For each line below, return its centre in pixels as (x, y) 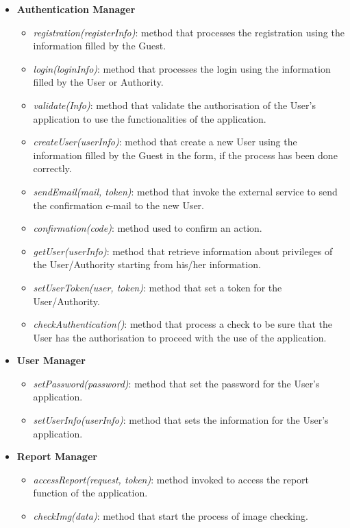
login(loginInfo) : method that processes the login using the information (182, 68)
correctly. (52, 168)
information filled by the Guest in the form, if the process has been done (185, 155)
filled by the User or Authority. (98, 82)
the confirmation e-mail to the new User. (119, 205)
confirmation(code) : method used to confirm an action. (148, 228)
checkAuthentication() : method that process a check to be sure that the (183, 324)
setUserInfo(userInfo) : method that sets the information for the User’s (181, 420)
